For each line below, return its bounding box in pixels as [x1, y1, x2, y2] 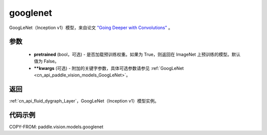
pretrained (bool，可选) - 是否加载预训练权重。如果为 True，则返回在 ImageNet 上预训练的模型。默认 [34, 51, 241, 57]
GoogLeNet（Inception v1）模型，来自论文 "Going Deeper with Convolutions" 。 [9, 25, 173, 31]
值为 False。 [34, 58, 59, 64]
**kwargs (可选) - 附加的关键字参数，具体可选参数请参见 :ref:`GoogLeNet [34, 65, 184, 71]
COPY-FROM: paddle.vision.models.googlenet [9, 124, 104, 130]
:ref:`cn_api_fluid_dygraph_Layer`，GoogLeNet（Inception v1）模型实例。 [9, 98, 159, 104]
